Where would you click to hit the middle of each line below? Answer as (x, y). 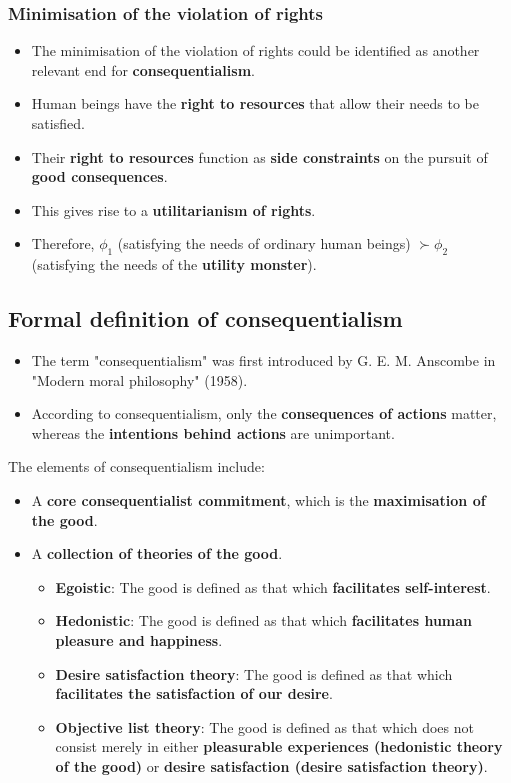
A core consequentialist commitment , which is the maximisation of (258, 499)
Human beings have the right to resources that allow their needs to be (255, 103)
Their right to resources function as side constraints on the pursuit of (259, 156)
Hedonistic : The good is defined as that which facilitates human (264, 620)
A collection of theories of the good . (157, 553)
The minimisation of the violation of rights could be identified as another (255, 50)
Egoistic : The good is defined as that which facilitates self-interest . (273, 586)
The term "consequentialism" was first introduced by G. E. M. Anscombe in (263, 359)
